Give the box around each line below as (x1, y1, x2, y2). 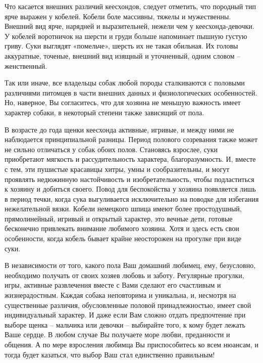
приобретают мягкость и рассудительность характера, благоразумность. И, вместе (5, 154, 256, 164)
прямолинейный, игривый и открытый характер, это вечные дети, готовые (5, 213, 233, 223)
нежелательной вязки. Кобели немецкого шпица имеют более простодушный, (5, 203, 242, 214)
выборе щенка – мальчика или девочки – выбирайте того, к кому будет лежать (5, 319, 245, 330)
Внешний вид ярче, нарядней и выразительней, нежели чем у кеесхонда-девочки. (5, 21, 254, 31)
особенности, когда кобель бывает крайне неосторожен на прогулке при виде (5, 233, 241, 244)
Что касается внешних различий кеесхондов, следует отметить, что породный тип (5, 1, 256, 11)
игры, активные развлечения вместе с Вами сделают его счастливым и (5, 280, 221, 290)
